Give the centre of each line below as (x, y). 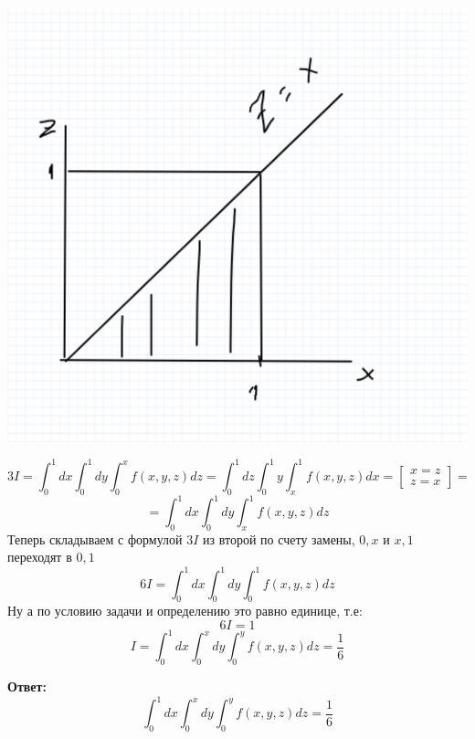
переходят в (40, 557)
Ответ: (27, 686)
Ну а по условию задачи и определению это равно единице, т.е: (185, 611)
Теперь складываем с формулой (95, 538)
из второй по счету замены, (279, 538)
